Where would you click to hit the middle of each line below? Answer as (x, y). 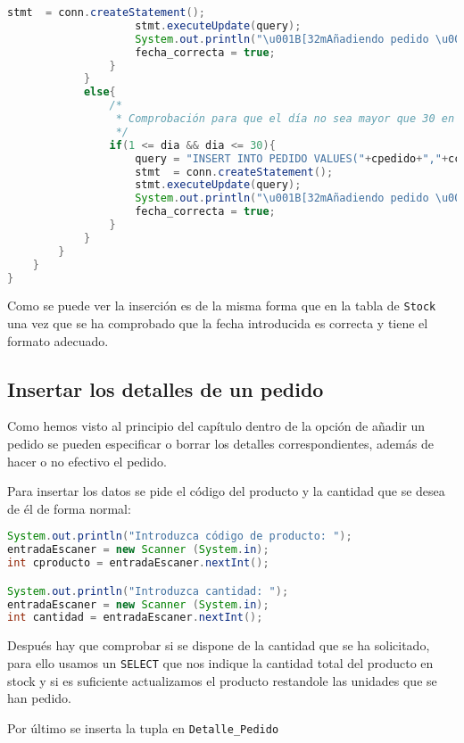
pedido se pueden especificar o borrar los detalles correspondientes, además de (220, 444)
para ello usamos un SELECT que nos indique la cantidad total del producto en (220, 662)
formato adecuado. (58, 340)
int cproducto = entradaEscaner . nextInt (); (138, 563)
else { (99, 92)
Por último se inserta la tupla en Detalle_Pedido (143, 727)
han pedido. (39, 698)
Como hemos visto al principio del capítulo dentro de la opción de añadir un (216, 426)
